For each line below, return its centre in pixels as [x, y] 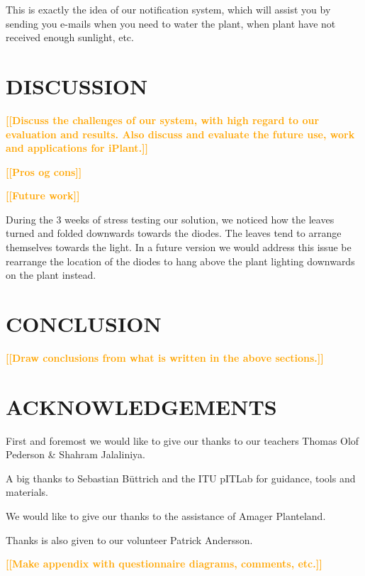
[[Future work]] [43, 195]
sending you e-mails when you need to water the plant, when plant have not [171, 23]
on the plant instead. [51, 275]
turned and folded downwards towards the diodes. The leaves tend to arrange [174, 233]
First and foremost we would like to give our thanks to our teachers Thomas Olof [182, 440]
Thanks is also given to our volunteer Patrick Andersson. [129, 539]
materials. [27, 492]
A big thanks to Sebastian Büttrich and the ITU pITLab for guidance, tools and [181, 478]
